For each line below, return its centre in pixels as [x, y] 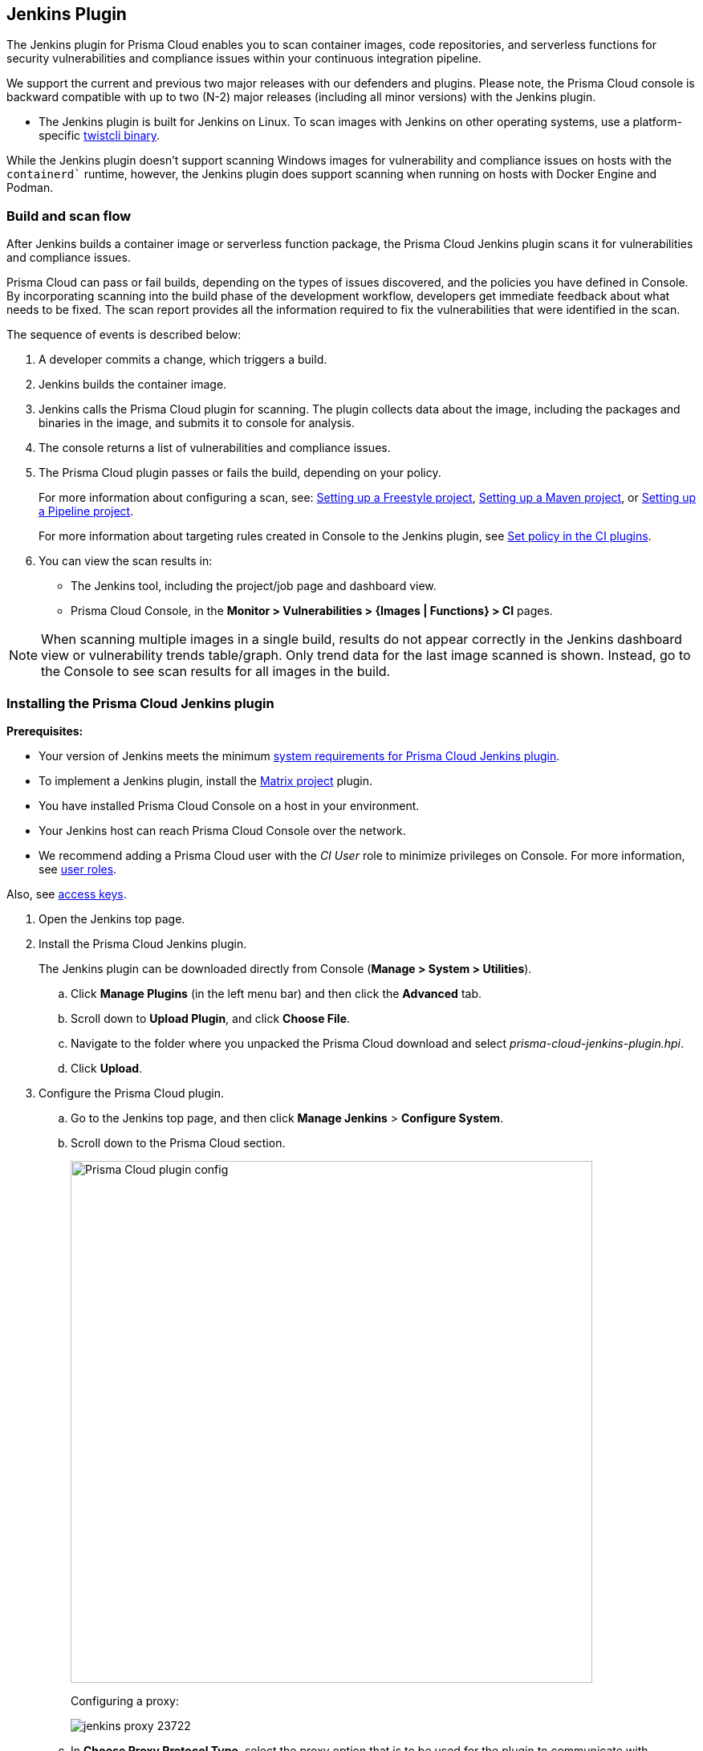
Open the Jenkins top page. [112, 918]
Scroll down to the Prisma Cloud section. [178, 1142]
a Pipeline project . [86, 511]
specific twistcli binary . [100, 136]
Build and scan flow [69, 216]
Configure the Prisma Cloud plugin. [131, 1093]
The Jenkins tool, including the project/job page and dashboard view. [254, 586]
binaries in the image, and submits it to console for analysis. [197, 423]
